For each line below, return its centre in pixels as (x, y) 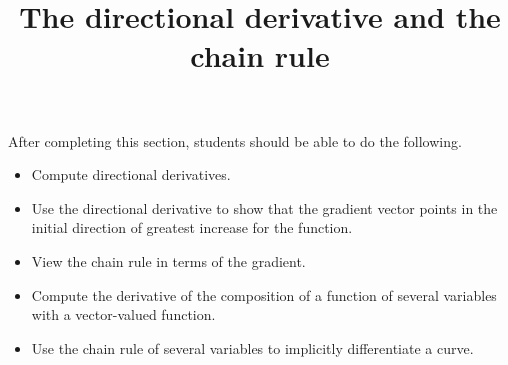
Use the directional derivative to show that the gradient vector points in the (264, 207)
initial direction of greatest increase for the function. (192, 227)
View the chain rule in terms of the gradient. (168, 260)
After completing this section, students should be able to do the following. (235, 140)
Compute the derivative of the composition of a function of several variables (264, 294)
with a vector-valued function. (123, 314)
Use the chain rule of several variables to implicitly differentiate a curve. (252, 347)
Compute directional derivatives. (131, 174)
